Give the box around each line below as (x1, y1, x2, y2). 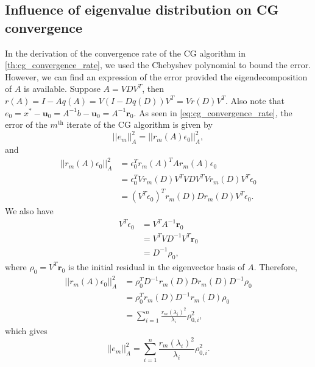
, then (142, 82, 164, 95)
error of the (5, 118, 48, 131)
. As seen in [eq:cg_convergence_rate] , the (133, 106, 292, 119)
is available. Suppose (24, 82, 101, 95)
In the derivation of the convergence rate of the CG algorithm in (5, 46, 246, 59)
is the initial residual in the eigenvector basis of (68, 260, 245, 273)
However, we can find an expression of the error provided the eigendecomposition (5, 70, 308, 83)
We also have (5, 204, 54, 217)
